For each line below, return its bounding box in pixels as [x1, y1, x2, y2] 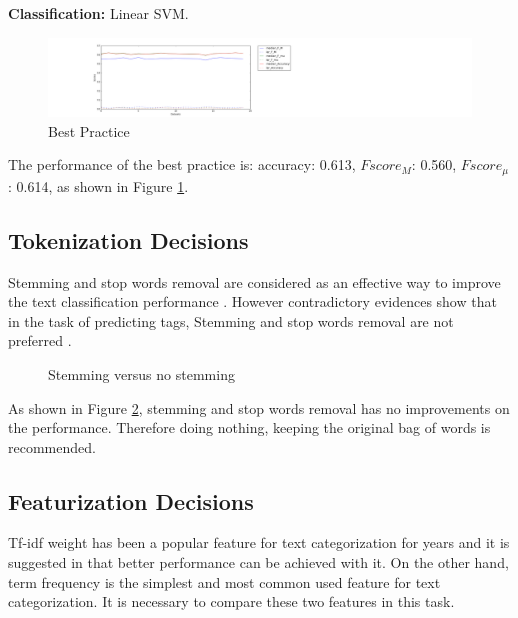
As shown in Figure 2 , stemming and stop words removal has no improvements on [8, 397, 510, 418]
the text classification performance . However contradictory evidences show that [8, 291, 497, 312]
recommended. [8, 436, 96, 457]
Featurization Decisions [8, 485, 254, 516]
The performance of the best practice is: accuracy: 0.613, [8, 154, 356, 175]
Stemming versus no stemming [48, 363, 235, 384]
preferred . [8, 330, 72, 351]
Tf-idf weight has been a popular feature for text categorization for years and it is [8, 532, 510, 553]
